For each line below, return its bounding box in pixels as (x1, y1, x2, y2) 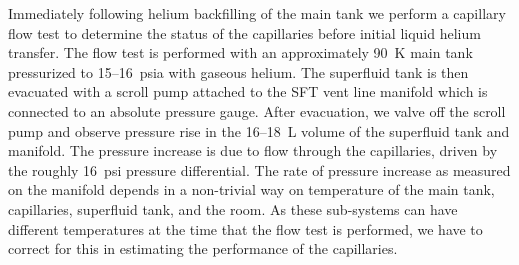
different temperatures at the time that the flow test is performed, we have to (8, 218, 483, 239)
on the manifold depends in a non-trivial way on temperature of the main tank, (8, 179, 495, 200)
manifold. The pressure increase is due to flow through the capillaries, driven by (8, 140, 498, 161)
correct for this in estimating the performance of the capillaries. (8, 238, 398, 259)
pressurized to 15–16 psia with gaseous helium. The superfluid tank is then (8, 61, 469, 82)
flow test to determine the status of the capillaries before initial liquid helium (8, 22, 481, 43)
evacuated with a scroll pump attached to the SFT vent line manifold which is (8, 81, 488, 102)
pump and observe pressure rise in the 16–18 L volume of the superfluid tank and (8, 120, 510, 141)
